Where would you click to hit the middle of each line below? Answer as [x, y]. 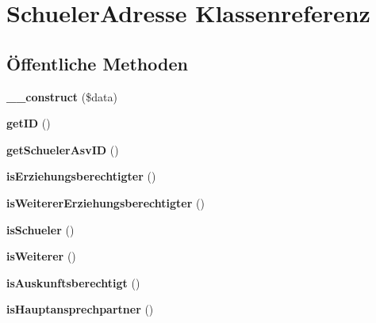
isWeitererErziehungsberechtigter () [106, 202]
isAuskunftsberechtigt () [73, 282]
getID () [29, 123]
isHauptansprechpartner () [80, 309]
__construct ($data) [62, 96]
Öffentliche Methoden [97, 63]
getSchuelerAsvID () [63, 149]
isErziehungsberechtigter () [81, 176]
